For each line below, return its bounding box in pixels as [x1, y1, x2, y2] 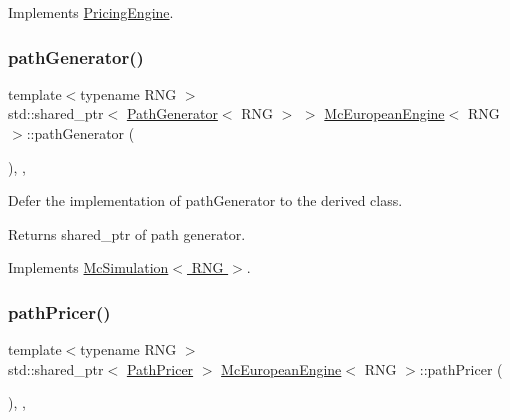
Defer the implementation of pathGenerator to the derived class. [8, 190, 403, 211]
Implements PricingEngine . [8, 2, 174, 22]
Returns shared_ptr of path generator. [8, 223, 246, 244]
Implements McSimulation [8, 257, 169, 278]
